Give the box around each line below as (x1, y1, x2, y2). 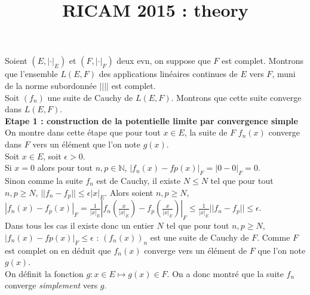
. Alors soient (105, 186, 154, 198)
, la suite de (184, 126, 228, 139)
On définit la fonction (5, 267, 84, 279)
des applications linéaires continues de (99, 67, 238, 80)
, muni (272, 67, 296, 80)
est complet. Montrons (221, 54, 304, 67)
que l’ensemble (5, 67, 58, 80)
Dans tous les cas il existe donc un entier (5, 219, 154, 232)
